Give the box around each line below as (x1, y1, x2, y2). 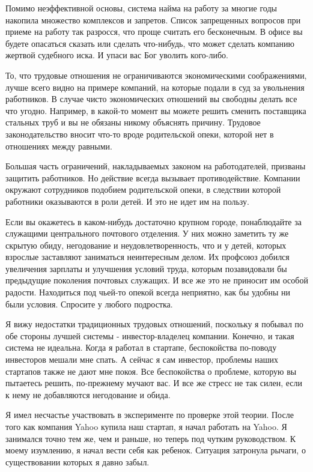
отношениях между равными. (5, 139, 113, 152)
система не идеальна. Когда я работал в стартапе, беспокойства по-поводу (5, 341, 277, 354)
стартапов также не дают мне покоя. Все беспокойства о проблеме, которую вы (5, 365, 297, 377)
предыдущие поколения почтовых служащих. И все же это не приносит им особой (5, 274, 308, 286)
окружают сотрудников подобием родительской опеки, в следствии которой (5, 183, 281, 196)
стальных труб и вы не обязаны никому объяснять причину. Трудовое (5, 116, 261, 129)
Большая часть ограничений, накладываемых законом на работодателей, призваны (5, 160, 306, 172)
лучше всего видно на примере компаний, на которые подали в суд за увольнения (5, 80, 305, 93)
